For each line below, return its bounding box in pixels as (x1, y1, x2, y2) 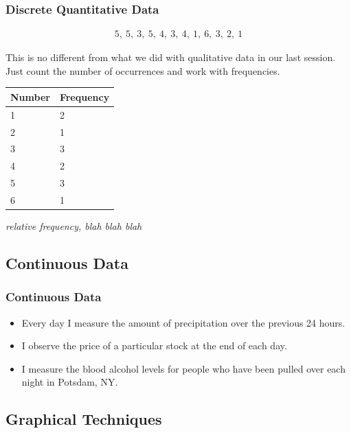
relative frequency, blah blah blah (5, 219, 142, 233)
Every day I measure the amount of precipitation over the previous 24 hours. (21, 315, 346, 329)
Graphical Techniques (5, 408, 162, 430)
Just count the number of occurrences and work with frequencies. (5, 63, 280, 78)
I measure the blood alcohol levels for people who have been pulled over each (21, 361, 346, 375)
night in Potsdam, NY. (21, 375, 118, 389)
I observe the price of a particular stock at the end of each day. (21, 338, 287, 353)
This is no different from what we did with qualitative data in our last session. (5, 50, 336, 65)
